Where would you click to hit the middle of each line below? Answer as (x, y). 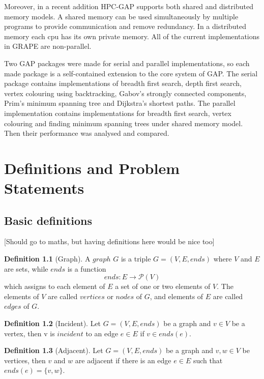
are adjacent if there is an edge (123, 360)
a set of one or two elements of (163, 286)
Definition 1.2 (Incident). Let (53, 323)
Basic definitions (48, 220)
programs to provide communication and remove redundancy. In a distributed (125, 26)
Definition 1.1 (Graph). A (47, 259)
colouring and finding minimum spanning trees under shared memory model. (124, 123)
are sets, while (26, 268)
